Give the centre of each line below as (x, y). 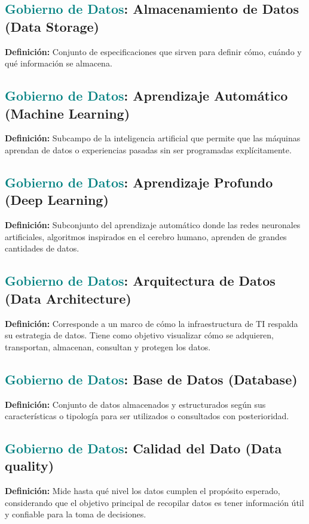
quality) (30, 466)
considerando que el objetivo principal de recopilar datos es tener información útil (154, 502)
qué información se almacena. (59, 63)
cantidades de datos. (42, 248)
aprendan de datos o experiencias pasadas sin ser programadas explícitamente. (148, 149)
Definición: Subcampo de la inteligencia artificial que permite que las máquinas (153, 138)
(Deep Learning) (57, 200)
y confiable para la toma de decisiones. (76, 514)
